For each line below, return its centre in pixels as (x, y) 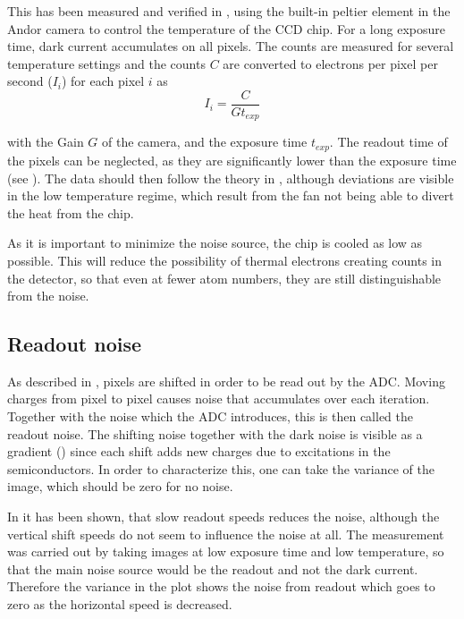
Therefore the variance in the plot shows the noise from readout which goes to (221, 586)
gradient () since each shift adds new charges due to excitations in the (199, 451)
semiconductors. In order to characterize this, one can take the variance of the (221, 468)
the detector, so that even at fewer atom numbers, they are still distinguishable (224, 278)
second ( (30, 81)
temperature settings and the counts (106, 63)
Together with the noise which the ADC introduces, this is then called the (211, 416)
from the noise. (48, 296)
